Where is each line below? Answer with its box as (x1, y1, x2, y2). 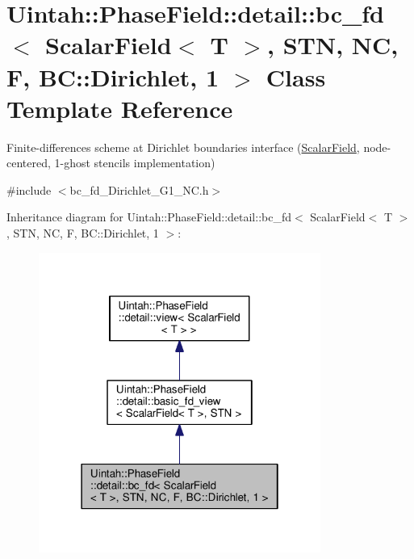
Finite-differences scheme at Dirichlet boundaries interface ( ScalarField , (6, 138, 360, 155)
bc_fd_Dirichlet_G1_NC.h (69, 181, 209, 198)
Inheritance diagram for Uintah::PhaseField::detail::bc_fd (6, 208, 291, 225)
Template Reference (6, 91, 233, 124)
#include (6, 181, 52, 198)
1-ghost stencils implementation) (54, 154, 215, 171)
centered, (6, 154, 51, 171)
